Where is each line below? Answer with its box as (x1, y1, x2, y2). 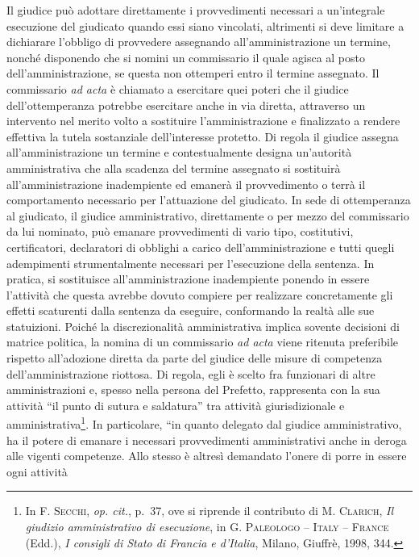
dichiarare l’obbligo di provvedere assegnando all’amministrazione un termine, (6, 33, 391, 50)
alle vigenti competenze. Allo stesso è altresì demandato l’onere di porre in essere (6, 447, 407, 464)
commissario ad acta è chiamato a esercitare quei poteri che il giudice (6, 80, 349, 97)
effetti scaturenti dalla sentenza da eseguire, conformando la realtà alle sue (6, 302, 375, 319)
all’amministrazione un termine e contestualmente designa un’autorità (6, 144, 352, 161)
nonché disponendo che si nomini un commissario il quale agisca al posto (6, 48, 365, 65)
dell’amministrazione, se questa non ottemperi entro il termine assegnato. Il (6, 65, 380, 82)
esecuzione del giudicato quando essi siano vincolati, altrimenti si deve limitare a (6, 17, 404, 34)
